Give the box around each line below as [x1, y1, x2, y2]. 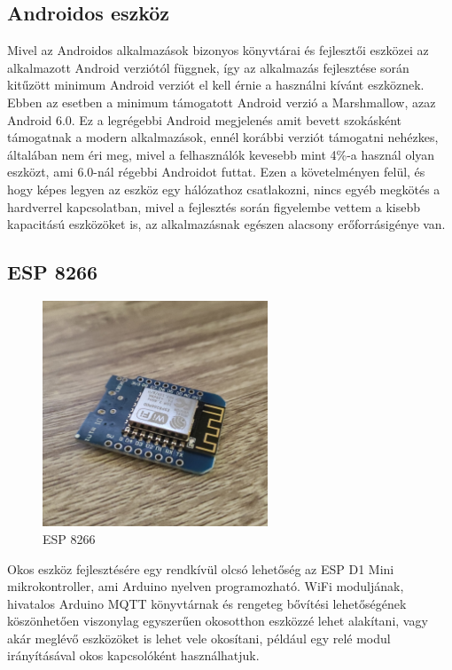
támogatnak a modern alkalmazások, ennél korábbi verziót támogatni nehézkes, [7, 128, 439, 146]
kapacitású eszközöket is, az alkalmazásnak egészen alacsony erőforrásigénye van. [7, 215, 446, 233]
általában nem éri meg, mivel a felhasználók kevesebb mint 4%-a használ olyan [7, 145, 435, 163]
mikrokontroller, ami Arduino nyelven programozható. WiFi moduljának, [7, 577, 404, 595]
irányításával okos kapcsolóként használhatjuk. [7, 646, 260, 665]
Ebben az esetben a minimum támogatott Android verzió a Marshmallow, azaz [7, 92, 436, 111]
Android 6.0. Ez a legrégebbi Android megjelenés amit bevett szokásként [7, 110, 402, 129]
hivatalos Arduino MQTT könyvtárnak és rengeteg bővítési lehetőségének [7, 594, 407, 612]
